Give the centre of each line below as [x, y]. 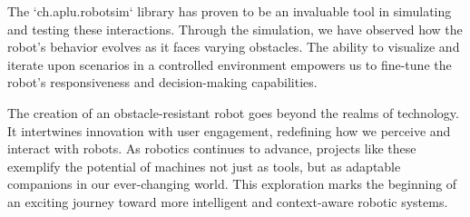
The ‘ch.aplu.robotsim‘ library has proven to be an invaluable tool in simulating [230, 11]
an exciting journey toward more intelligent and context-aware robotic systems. [228, 201]
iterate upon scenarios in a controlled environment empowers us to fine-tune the [230, 64]
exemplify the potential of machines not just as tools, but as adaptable [204, 166]
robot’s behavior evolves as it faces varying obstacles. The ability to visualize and [234, 47]
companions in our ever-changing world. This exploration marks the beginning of [232, 184]
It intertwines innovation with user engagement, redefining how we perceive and [229, 130]
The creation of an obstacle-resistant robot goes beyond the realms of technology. [233, 112]
